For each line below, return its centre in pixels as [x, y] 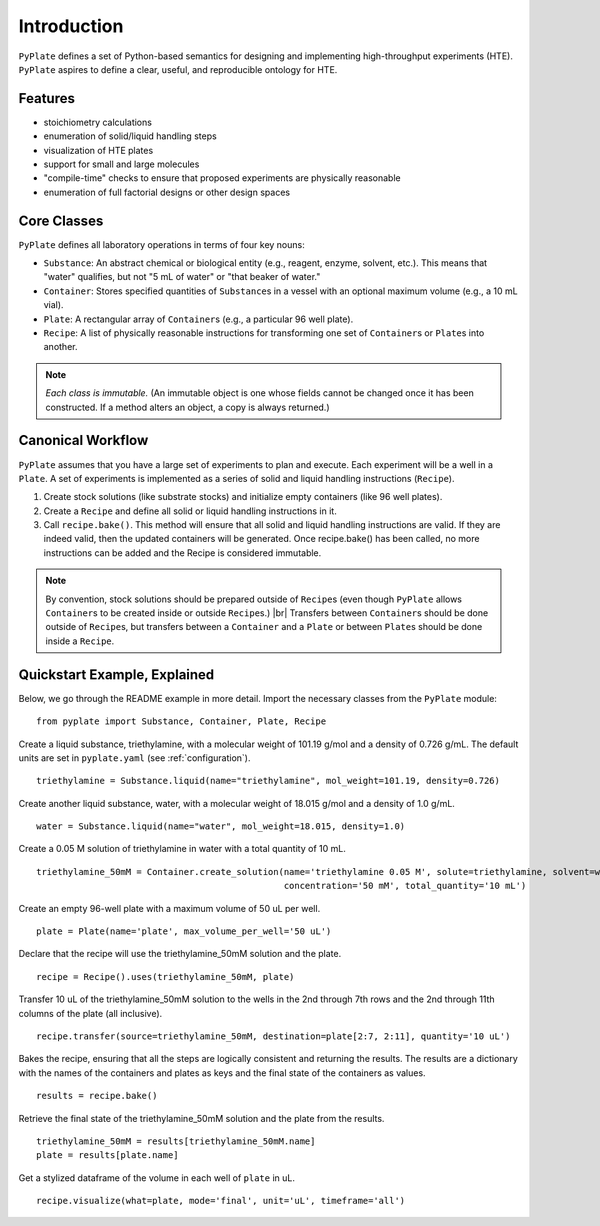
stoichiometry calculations [97, 122]
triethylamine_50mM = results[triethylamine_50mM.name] [176, 1141]
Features [46, 98]
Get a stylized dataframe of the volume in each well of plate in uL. [156, 1177]
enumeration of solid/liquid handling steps [130, 136]
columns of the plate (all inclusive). [90, 1013]
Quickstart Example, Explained [116, 674]
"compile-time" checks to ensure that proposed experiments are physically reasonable [222, 178]
